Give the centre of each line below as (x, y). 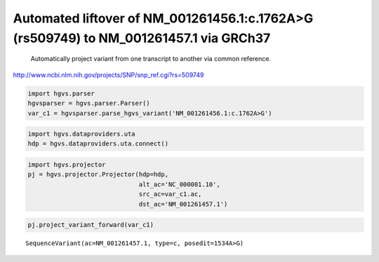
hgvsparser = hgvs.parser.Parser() (89, 103)
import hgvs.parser (61, 93)
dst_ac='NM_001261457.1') (183, 204)
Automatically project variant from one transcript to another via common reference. (151, 59)
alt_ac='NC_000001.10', (179, 184)
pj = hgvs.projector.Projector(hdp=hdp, (98, 175)
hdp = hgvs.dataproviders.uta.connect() (98, 144)
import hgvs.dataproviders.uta (82, 134)
